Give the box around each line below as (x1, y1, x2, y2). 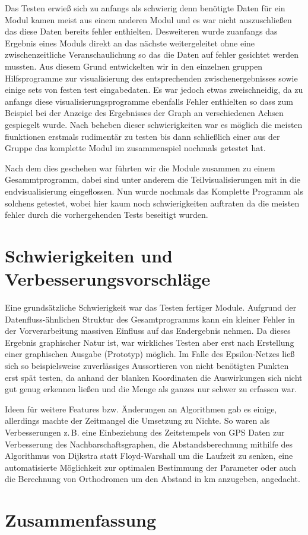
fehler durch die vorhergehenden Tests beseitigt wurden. (5, 208, 208, 221)
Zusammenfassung (5, 508, 157, 532)
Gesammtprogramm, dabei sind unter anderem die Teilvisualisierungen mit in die (5, 173, 301, 186)
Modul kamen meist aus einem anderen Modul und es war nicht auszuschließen (5, 13, 292, 26)
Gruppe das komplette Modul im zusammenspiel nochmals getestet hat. (5, 142, 266, 154)
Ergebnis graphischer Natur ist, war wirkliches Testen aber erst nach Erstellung (5, 336, 294, 348)
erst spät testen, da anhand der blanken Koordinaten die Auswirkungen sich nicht (5, 371, 303, 383)
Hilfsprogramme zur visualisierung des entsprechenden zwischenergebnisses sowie (5, 71, 298, 84)
